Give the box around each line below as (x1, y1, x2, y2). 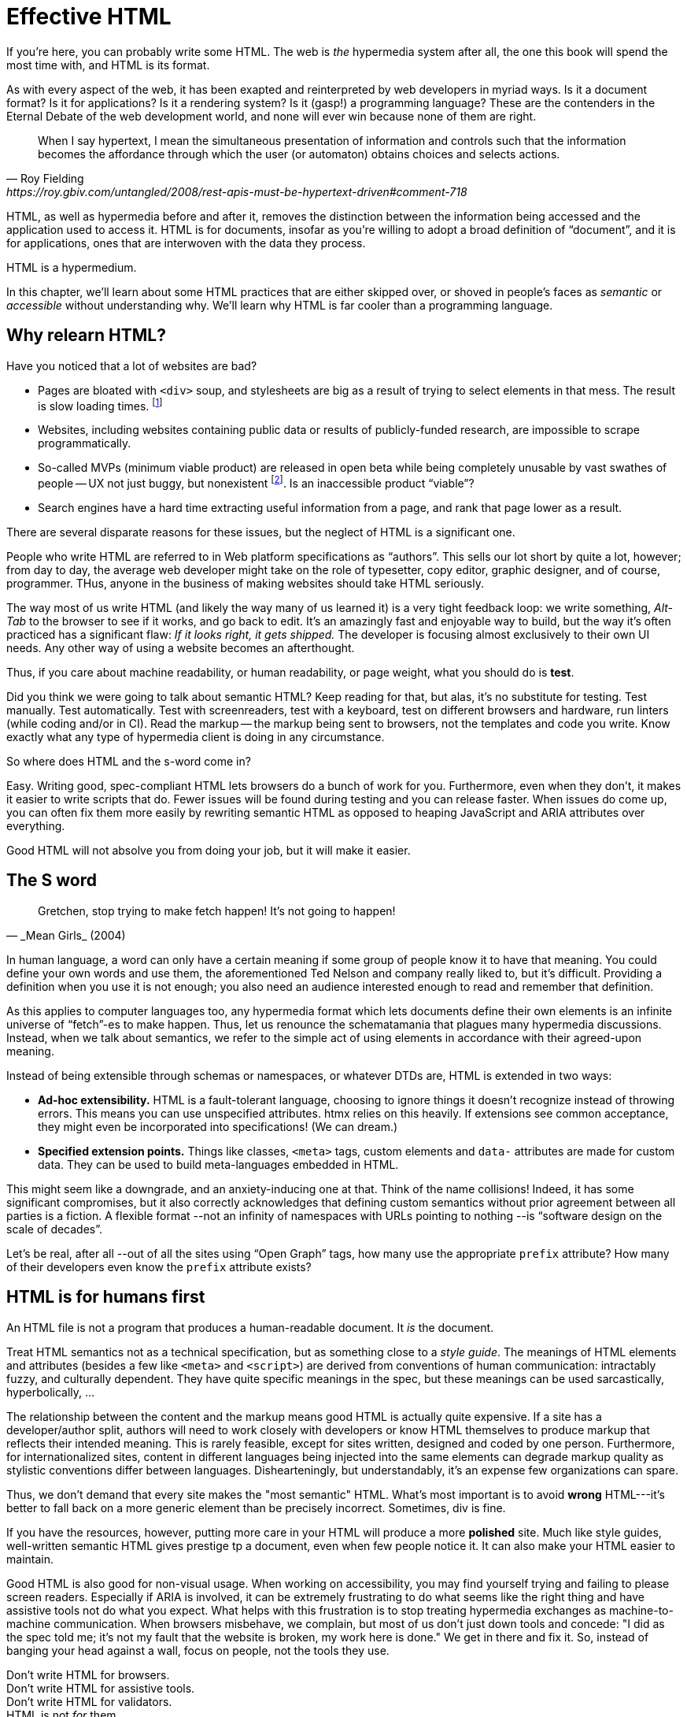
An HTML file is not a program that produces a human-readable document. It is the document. (6, 1320, 494, 1334)
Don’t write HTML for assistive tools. (6, 1681, 195, 1695)
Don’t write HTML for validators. (6, 1694, 172, 1708)
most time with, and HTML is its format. (6, 57, 210, 72)
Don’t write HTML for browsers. (6, 1667, 170, 1682)
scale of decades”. (6, 1222, 103, 1236)
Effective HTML (6, 3, 172, 30)
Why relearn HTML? (6, 325, 166, 346)
